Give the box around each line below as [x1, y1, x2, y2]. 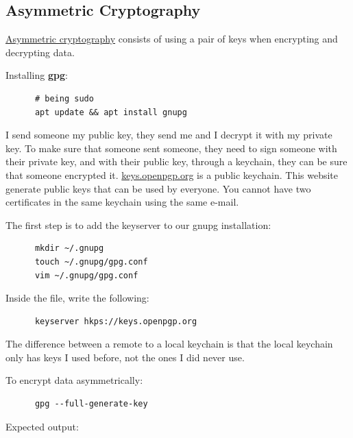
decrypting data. [5, 45, 75, 59]
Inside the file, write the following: [5, 291, 149, 305]
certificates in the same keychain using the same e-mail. [5, 195, 239, 209]
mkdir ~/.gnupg [34, 243, 104, 254]
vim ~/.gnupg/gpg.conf [34, 270, 138, 280]
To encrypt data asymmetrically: [5, 373, 143, 387]
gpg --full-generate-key [34, 399, 148, 409]
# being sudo [34, 93, 94, 104]
